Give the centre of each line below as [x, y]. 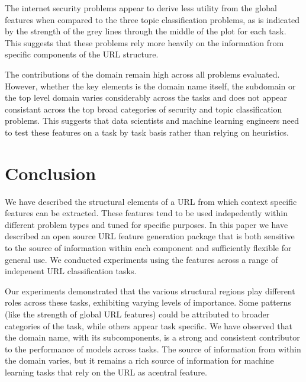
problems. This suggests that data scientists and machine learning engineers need [152, 121]
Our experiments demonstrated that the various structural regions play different [150, 290]
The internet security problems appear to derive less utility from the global [141, 8]
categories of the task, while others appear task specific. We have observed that [149, 325]
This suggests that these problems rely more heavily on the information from [144, 42]
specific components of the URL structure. [82, 54]
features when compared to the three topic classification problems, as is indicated [152, 19]
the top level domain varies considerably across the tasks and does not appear [146, 97]
